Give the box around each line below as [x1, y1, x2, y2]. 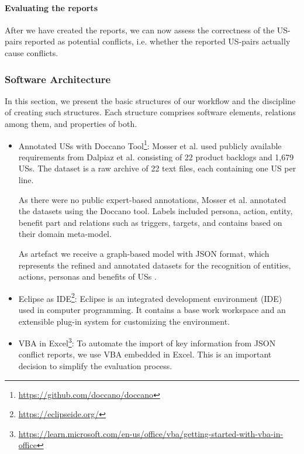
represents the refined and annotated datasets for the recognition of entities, [18, 259, 291, 271]
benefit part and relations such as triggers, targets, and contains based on [18, 216, 282, 228]
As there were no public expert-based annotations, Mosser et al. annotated [18, 193, 286, 205]
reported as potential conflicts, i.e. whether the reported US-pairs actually [25, 35, 291, 47]
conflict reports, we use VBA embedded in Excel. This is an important [18, 348, 272, 360]
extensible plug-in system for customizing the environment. [18, 315, 230, 327]
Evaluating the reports [5, 1, 98, 13]
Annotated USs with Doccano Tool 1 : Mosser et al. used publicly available [18, 137, 282, 152]
